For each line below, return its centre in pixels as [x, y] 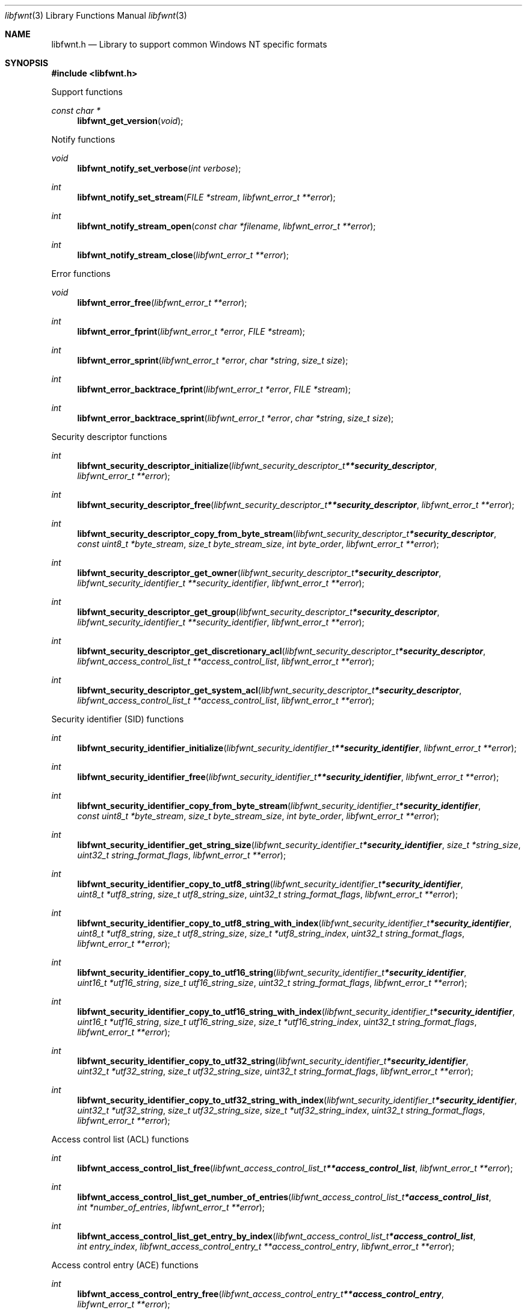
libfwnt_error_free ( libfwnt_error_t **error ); [162, 302]
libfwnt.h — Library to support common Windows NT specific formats [189, 44]
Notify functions [83, 139]
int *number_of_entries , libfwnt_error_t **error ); [171, 1207]
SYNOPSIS [27, 63]
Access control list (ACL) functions [120, 1139]
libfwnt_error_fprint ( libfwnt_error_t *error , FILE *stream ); [191, 331]
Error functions [81, 274]
